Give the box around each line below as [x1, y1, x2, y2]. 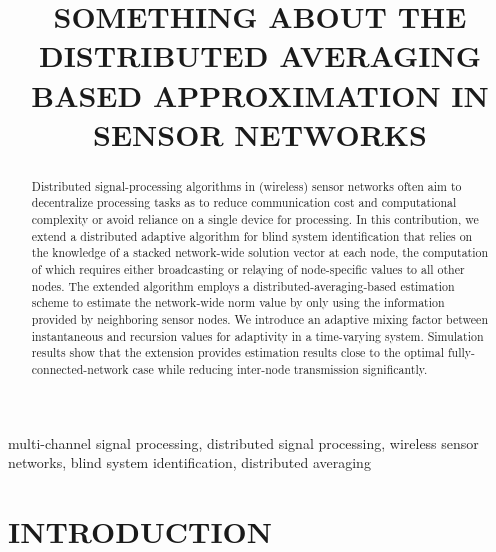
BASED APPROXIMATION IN [31, 74, 489, 115]
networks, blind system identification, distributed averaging [8, 452, 371, 473]
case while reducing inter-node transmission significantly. [132, 360, 428, 377]
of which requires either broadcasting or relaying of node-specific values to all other [31, 261, 465, 278]
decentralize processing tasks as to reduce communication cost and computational [31, 194, 457, 211]
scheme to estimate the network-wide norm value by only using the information [31, 294, 445, 311]
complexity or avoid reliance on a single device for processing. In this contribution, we [31, 211, 479, 228]
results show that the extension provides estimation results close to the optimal [31, 344, 444, 361]
